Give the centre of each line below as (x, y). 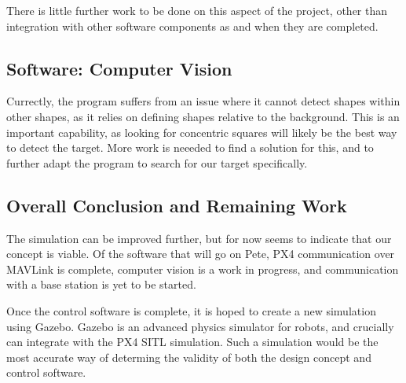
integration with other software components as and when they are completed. (192, 26)
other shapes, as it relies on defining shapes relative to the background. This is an (203, 116)
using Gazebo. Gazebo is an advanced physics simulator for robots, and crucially (200, 326)
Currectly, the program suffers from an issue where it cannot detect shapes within (203, 101)
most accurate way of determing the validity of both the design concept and (189, 357)
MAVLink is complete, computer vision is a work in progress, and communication (203, 269)
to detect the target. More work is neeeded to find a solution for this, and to (190, 147)
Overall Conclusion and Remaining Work (177, 205)
